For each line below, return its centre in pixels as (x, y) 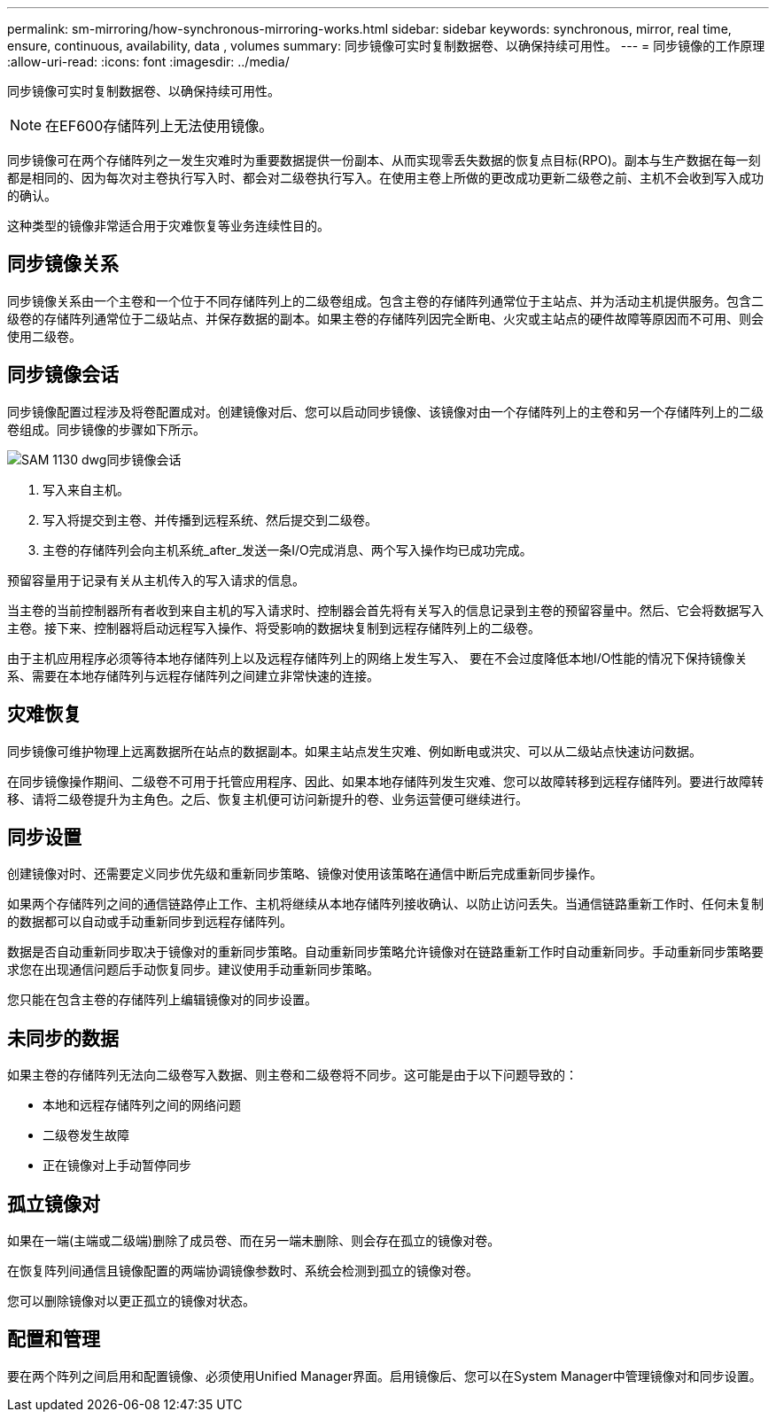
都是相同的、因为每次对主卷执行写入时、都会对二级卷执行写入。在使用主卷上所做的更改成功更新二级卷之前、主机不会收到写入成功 (385, 178)
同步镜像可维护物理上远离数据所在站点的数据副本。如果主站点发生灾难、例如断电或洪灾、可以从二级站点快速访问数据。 (354, 751)
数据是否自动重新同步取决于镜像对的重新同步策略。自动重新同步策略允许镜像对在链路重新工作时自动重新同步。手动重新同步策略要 (385, 952)
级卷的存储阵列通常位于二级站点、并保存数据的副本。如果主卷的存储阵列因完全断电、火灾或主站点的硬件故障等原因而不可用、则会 (385, 318)
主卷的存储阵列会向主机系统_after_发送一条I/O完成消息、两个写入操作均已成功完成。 (287, 550)
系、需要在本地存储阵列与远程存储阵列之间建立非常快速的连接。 (193, 675)
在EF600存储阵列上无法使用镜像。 (159, 126)
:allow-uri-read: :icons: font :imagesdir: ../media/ (148, 62)
